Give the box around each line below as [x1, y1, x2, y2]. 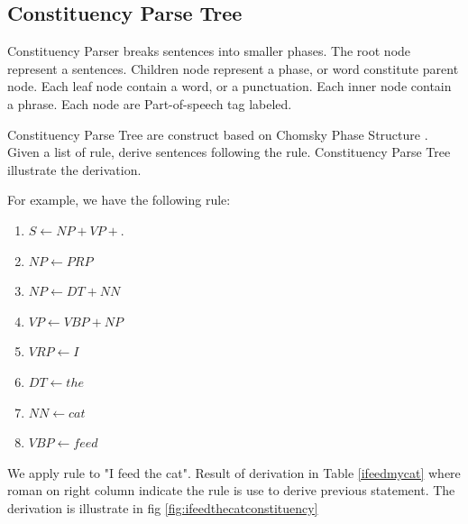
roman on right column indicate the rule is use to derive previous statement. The [7, 481, 455, 500]
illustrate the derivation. [7, 160, 142, 179]
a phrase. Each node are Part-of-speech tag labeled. [7, 94, 292, 113]
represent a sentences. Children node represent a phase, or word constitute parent [7, 59, 459, 78]
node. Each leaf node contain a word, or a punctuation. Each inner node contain [7, 77, 452, 96]
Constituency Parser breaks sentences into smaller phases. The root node [7, 41, 411, 60]
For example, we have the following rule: [7, 190, 231, 209]
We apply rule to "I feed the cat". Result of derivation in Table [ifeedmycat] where [7, 463, 461, 482]
